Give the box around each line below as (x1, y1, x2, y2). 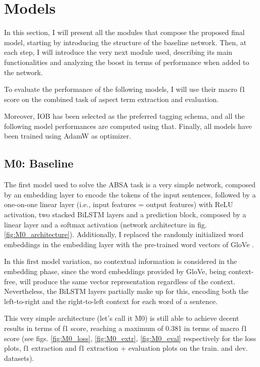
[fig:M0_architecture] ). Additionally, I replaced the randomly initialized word (4, 229, 244, 240)
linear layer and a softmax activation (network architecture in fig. (4, 219, 207, 229)
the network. (4, 66, 43, 77)
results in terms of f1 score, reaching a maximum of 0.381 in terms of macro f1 (4, 322, 247, 333)
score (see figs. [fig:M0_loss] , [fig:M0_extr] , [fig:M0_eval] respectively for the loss (4, 332, 256, 343)
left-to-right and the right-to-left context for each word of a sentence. (4, 295, 218, 306)
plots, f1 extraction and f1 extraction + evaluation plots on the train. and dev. (4, 343, 248, 353)
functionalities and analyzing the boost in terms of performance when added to (4, 56, 249, 67)
